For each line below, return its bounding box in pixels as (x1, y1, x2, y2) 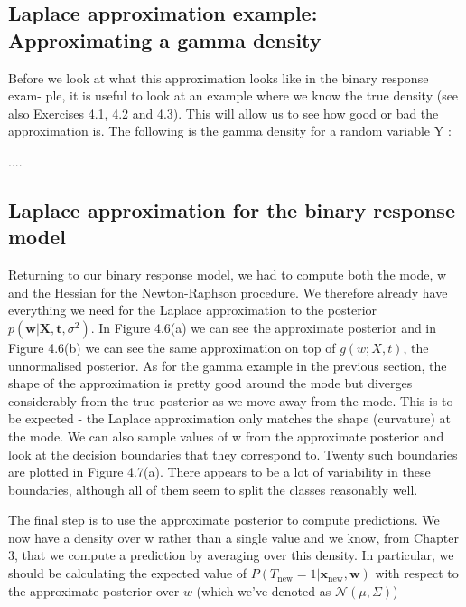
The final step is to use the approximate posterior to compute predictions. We (8, 510, 440, 529)
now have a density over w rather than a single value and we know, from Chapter (8, 527, 459, 546)
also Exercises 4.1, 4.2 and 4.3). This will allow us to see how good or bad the (8, 103, 439, 122)
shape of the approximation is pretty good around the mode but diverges (8, 374, 413, 393)
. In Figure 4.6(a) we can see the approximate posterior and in (90, 318, 437, 337)
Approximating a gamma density (8, 25, 322, 53)
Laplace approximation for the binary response (8, 195, 455, 223)
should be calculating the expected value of (8, 564, 247, 583)
